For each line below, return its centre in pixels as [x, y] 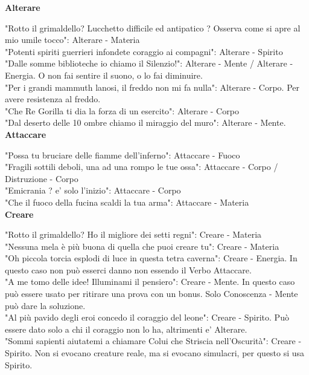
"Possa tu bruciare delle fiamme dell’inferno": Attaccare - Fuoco [123, 155]
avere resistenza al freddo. [53, 99]
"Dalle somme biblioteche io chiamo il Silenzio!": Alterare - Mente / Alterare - [149, 63]
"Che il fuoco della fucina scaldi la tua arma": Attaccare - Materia [127, 202]
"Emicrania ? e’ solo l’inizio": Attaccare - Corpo [93, 190]
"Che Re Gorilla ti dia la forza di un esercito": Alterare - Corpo [122, 110]
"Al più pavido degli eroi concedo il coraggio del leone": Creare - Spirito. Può [147, 317]
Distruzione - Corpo [42, 178]
